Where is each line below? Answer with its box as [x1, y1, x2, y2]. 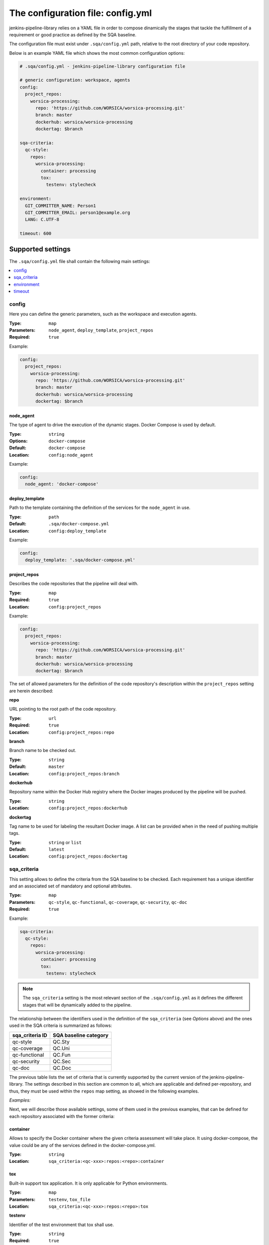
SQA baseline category [52, 1031, 109, 1038]
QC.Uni [52, 1045, 70, 1052]
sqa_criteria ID [12, 1031, 47, 1038]
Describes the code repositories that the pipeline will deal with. [9, 581, 139, 587]
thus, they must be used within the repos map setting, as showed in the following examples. [9, 1088, 199, 1094]
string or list [48, 839, 82, 845]
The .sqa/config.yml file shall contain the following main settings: [9, 258, 150, 264]
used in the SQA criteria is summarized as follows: [9, 1022, 112, 1028]
